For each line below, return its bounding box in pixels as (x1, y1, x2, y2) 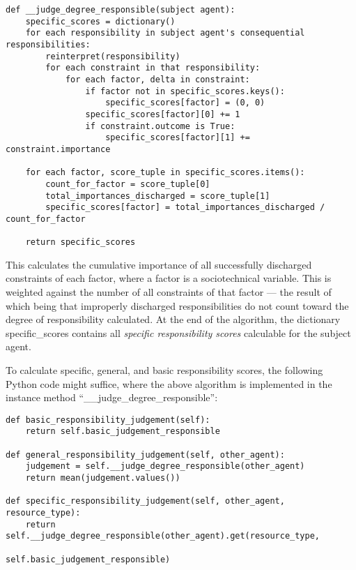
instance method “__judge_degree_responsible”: (6, 390, 218, 405)
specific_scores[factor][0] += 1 (85, 109, 240, 119)
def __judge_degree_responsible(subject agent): (6, 5, 235, 15)
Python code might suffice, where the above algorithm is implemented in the (6, 376, 332, 391)
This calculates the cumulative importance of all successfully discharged (6, 257, 312, 271)
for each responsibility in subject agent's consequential (25, 28, 305, 38)
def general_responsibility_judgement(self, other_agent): (6, 449, 285, 460)
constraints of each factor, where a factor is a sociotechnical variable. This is (6, 271, 332, 285)
